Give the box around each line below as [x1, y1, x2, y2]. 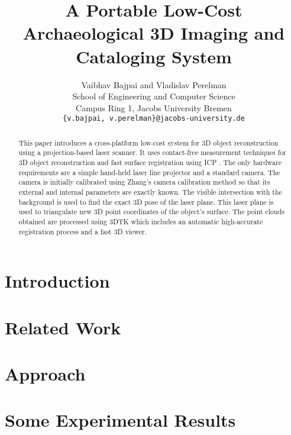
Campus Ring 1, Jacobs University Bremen [76, 101, 232, 114]
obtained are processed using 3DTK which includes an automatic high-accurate [18, 216, 263, 226]
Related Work [5, 315, 121, 339]
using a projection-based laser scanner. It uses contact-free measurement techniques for [18, 147, 286, 157]
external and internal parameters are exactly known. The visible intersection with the [18, 187, 282, 197]
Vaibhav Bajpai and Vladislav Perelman [81, 78, 227, 91]
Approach [5, 362, 86, 386]
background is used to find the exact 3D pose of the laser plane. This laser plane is [18, 196, 274, 207]
